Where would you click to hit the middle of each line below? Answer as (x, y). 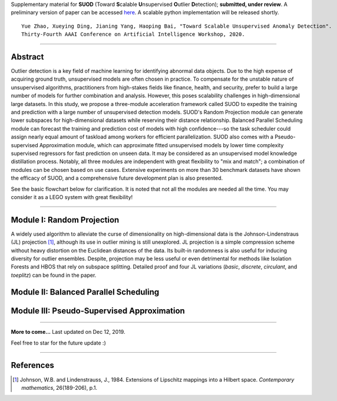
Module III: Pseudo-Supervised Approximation (98, 311)
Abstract (27, 57)
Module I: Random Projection (65, 220)
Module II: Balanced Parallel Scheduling (85, 292)
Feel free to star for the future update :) (58, 343)
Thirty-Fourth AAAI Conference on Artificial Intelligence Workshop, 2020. (133, 34)
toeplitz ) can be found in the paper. (54, 275)
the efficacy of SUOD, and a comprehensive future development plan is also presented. (117, 178)
